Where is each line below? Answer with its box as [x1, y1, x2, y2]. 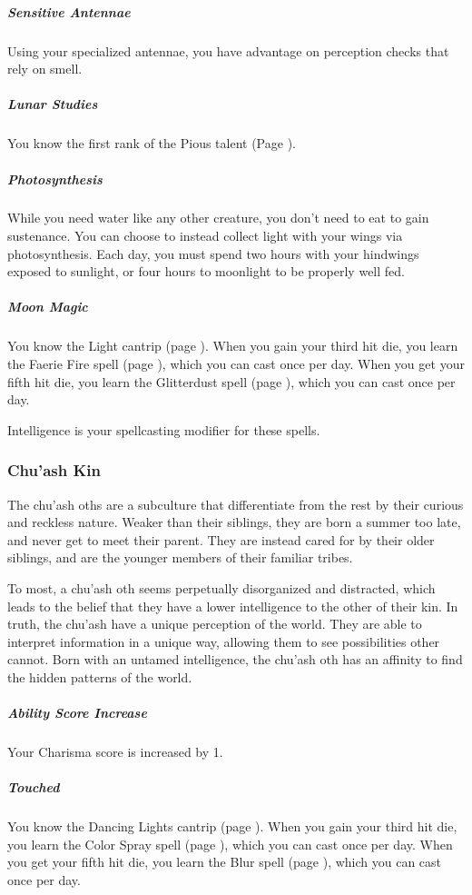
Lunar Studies [7, 94, 98, 114]
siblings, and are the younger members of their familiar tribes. [7, 548, 353, 567]
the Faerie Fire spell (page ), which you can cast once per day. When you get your [7, 354, 465, 373]
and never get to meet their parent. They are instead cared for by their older [7, 530, 435, 549]
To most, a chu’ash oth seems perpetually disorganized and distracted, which [7, 578, 436, 597]
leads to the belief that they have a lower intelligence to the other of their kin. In [7, 596, 458, 615]
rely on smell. [7, 59, 83, 78]
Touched [7, 778, 60, 797]
